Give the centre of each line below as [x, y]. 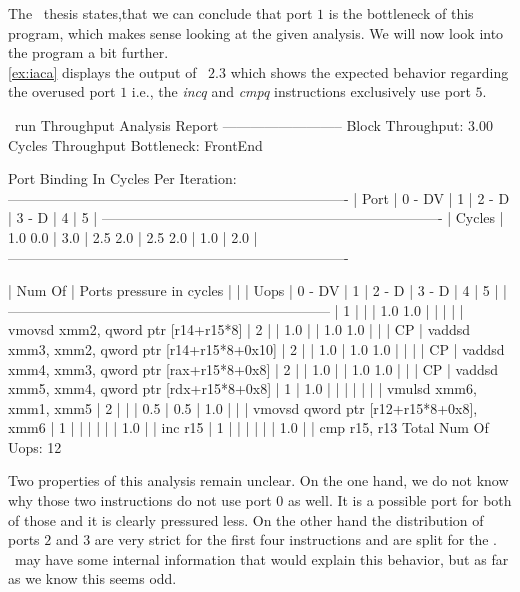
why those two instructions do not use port [140, 500]
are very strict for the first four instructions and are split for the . [295, 539]
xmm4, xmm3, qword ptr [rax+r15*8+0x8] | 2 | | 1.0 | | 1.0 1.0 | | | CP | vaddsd [253, 368]
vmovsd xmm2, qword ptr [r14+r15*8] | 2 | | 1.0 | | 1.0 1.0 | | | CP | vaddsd [239, 329]
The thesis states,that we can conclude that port [160, 13]
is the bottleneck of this [401, 13]
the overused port [62, 91]
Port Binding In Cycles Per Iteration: [122, 178]
